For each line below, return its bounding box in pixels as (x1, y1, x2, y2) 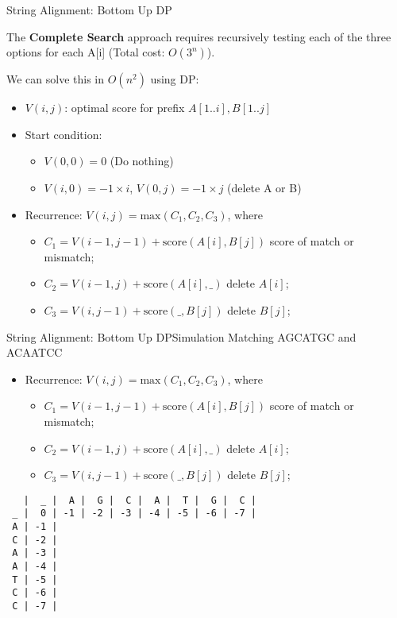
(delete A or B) (227, 179, 302, 195)
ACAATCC (6, 344, 63, 361)
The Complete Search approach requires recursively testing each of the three (6, 28, 391, 44)
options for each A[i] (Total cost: (6, 44, 165, 60)
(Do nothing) (110, 153, 174, 169)
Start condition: (25, 126, 102, 142)
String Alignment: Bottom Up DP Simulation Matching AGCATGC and (6, 328, 357, 345)
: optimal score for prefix (64, 99, 185, 116)
